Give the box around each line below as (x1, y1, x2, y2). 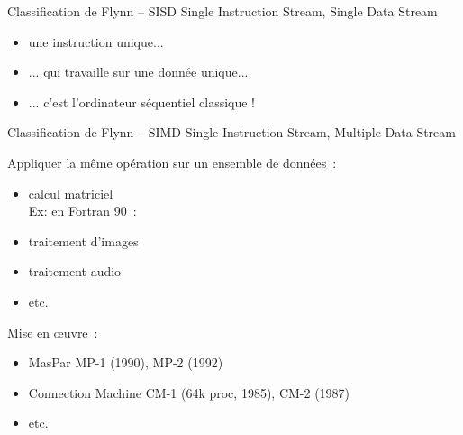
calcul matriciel (28, 183, 113, 202)
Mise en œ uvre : (7, 322, 98, 341)
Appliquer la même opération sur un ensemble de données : (7, 153, 337, 171)
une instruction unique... (28, 32, 164, 51)
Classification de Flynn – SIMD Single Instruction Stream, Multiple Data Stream (7, 123, 456, 142)
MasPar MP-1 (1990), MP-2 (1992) (28, 353, 223, 372)
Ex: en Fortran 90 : (28, 201, 137, 220)
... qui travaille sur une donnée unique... (28, 62, 249, 81)
